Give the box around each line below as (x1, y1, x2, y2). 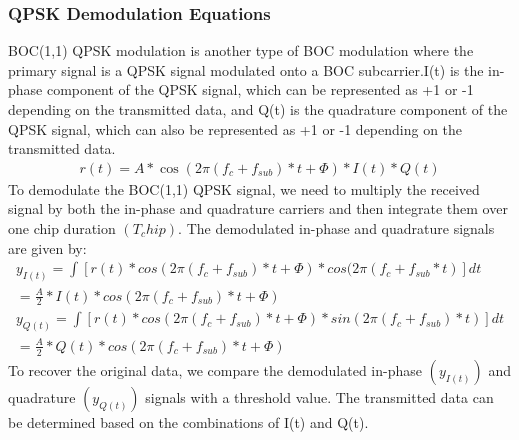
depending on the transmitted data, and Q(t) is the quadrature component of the (8, 99, 508, 119)
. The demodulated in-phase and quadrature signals (178, 218, 495, 238)
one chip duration (8, 218, 116, 238)
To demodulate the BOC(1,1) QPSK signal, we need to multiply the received (8, 178, 480, 199)
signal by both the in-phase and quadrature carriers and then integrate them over (8, 198, 508, 219)
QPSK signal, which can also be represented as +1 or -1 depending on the (8, 118, 463, 139)
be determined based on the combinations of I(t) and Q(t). (8, 411, 369, 432)
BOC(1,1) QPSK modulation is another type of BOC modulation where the (8, 40, 474, 61)
